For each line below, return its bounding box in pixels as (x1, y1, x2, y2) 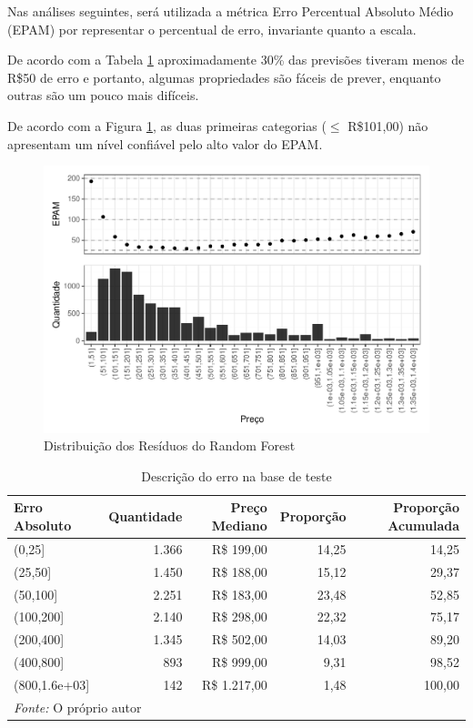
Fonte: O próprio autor (14, 697, 142, 716)
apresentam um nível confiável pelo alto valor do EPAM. (7, 134, 323, 153)
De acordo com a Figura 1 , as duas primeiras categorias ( (7, 116, 327, 135)
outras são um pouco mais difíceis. (7, 86, 199, 105)
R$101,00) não (347, 116, 428, 135)
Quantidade (108, 507, 183, 526)
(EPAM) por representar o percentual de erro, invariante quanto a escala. (7, 19, 417, 38)
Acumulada (387, 516, 459, 535)
